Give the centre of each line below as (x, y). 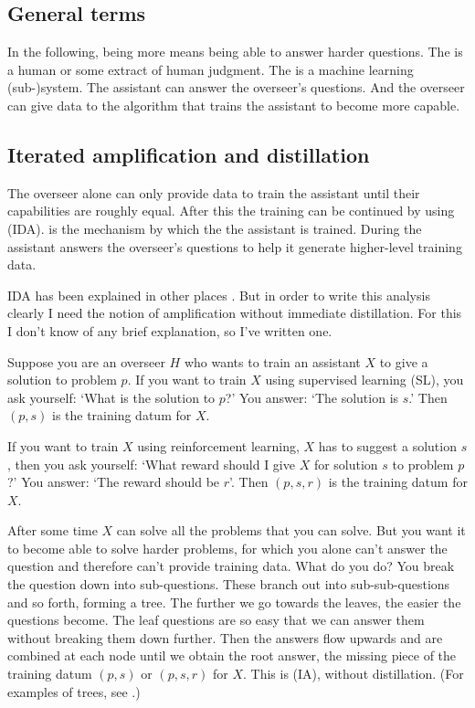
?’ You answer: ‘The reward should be (114, 482)
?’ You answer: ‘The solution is (312, 397)
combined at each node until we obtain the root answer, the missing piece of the (232, 655)
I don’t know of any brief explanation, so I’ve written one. (170, 330)
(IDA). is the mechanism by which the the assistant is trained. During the (215, 228)
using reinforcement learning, (218, 445)
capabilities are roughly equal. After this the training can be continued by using (231, 211)
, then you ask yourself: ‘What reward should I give (151, 464)
